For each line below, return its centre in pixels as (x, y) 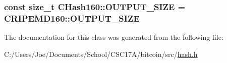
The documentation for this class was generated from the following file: (114, 37)
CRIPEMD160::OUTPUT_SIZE (72, 18)
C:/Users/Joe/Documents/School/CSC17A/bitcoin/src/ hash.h (101, 54)
